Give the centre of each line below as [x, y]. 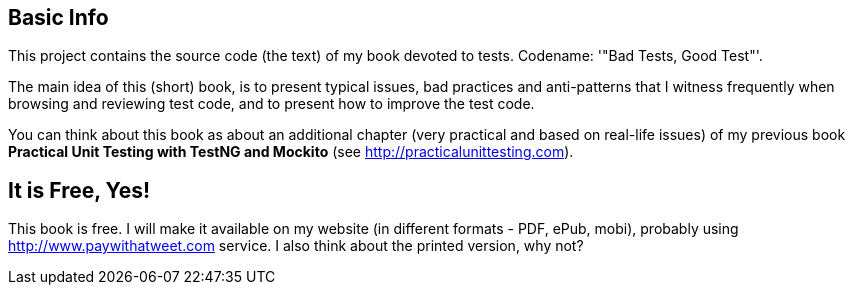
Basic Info [58, 17]
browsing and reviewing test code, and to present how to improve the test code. [271, 104]
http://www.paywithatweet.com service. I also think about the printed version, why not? [296, 246]
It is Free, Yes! [79, 190]
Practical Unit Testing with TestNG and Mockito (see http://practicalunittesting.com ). [291, 152]
